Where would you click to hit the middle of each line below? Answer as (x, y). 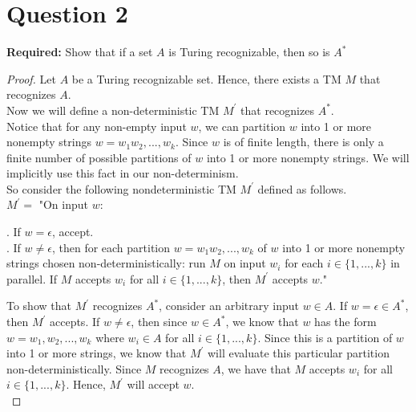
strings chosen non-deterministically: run (106, 263)
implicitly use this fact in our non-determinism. (123, 173)
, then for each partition (111, 247)
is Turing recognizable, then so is (249, 52)
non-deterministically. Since (74, 368)
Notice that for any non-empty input (97, 126)
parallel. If (32, 278)
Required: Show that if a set (80, 52)
